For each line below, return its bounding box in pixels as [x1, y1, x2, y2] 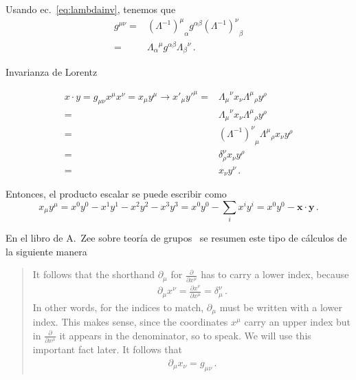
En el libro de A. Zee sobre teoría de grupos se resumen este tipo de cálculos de [5, 231, 347, 245]
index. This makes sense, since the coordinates [32, 315, 228, 329]
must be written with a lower [219, 299, 342, 314]
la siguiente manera [5, 244, 87, 258]
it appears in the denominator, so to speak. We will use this [59, 328, 311, 342]
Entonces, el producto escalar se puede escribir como [5, 187, 227, 201]
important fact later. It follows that [32, 342, 182, 357]
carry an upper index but [244, 315, 351, 329]
